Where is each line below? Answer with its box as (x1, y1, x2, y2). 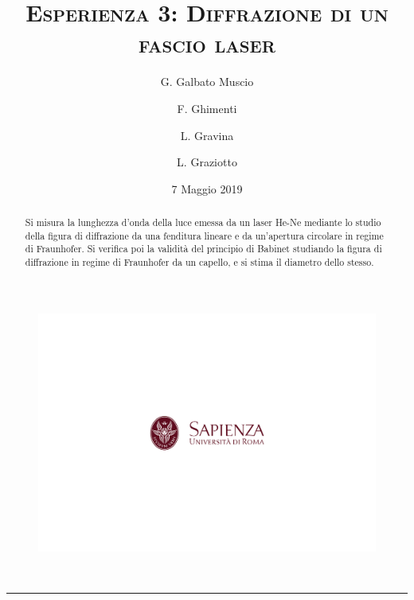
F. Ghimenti (177, 99, 237, 116)
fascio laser (139, 27, 275, 60)
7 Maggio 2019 (171, 180, 243, 197)
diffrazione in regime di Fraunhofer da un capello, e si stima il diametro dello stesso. (25, 255, 374, 269)
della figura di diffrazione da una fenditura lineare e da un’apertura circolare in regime (25, 228, 384, 242)
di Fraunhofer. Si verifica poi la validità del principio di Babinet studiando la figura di (25, 242, 382, 255)
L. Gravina (180, 127, 234, 143)
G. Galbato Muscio (160, 73, 254, 90)
